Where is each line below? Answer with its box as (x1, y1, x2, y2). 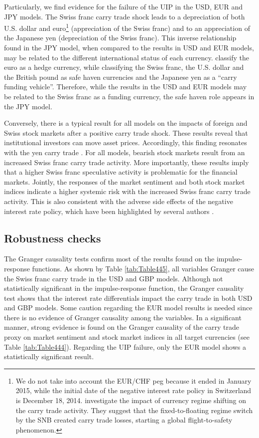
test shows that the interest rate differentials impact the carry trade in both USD (4, 292, 253, 303)
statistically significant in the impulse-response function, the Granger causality (4, 283, 244, 293)
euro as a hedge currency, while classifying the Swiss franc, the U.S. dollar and (4, 62, 244, 72)
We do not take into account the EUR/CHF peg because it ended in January (15, 375, 252, 386)
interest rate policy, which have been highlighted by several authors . (4, 206, 214, 216)
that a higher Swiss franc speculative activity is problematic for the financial (4, 167, 238, 177)
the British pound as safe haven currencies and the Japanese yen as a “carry (4, 71, 237, 82)
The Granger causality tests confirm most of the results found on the (4, 253, 215, 264)
